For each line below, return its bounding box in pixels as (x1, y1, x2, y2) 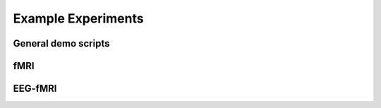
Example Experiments (13, 11, 144, 26)
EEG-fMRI (13, 83, 57, 95)
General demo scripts (13, 37, 110, 49)
